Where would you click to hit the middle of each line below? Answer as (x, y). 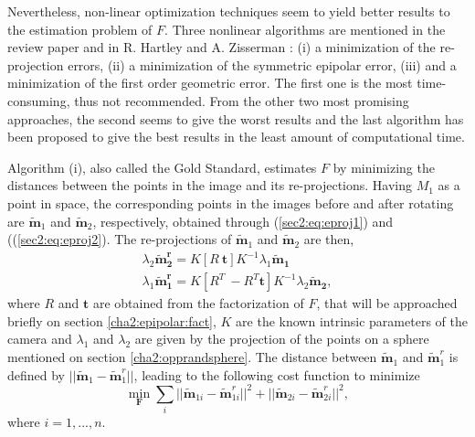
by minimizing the (384, 167)
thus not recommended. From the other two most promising (242, 100)
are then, (329, 239)
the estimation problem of (80, 29)
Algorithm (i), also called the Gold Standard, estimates (162, 167)
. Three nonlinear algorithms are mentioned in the (305, 29)
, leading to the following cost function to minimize (277, 374)
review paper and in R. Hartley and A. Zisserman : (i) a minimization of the (222, 47)
